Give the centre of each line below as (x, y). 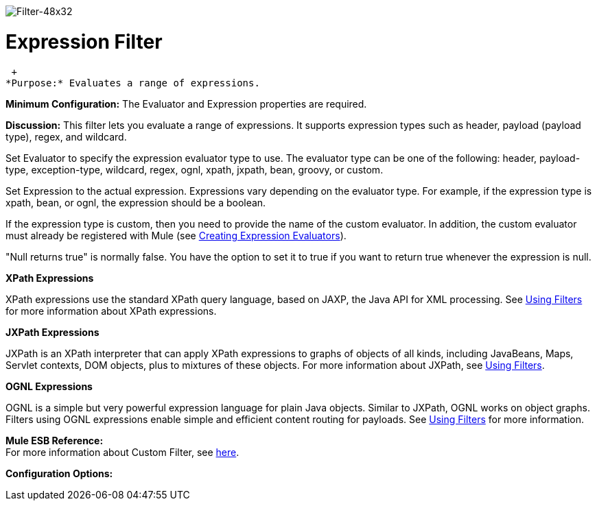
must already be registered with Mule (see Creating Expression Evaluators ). (176, 235)
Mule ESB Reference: (55, 440)
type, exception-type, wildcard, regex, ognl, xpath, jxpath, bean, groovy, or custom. (195, 169)
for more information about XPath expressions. (111, 311)
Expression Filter (84, 41)
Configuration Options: (59, 473)
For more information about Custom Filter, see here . (122, 452)
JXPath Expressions (52, 332)
